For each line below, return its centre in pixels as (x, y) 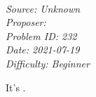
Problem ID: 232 (41, 35)
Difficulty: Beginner (48, 63)
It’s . (16, 87)
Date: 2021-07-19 (43, 50)
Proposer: (26, 22)
